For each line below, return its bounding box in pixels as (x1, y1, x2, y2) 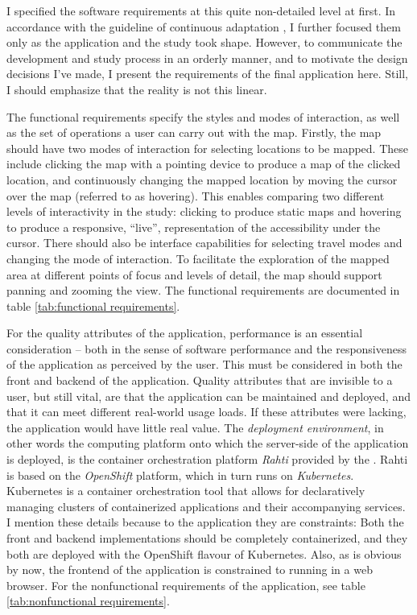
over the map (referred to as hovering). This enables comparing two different (6, 187, 385, 204)
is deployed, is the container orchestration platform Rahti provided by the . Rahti (6, 451, 408, 468)
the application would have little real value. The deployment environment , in (6, 419, 384, 435)
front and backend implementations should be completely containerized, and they (6, 530, 408, 546)
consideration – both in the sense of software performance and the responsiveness (6, 340, 407, 357)
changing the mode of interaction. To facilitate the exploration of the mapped (6, 250, 390, 266)
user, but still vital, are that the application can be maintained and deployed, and (6, 387, 411, 404)
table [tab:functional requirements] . (6, 297, 180, 314)
